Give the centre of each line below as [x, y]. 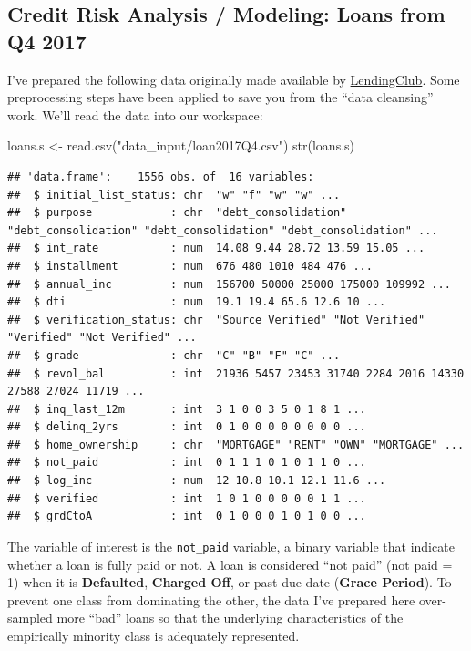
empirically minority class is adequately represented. [154, 635]
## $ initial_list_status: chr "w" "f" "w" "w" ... [174, 195]
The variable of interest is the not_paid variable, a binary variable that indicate [231, 546]
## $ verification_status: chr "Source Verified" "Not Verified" [216, 320]
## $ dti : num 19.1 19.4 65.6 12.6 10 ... [197, 302]
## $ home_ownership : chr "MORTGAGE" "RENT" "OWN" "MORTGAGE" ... [236, 444]
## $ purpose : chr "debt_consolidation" [177, 213]
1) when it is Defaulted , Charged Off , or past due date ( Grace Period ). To [230, 582]
